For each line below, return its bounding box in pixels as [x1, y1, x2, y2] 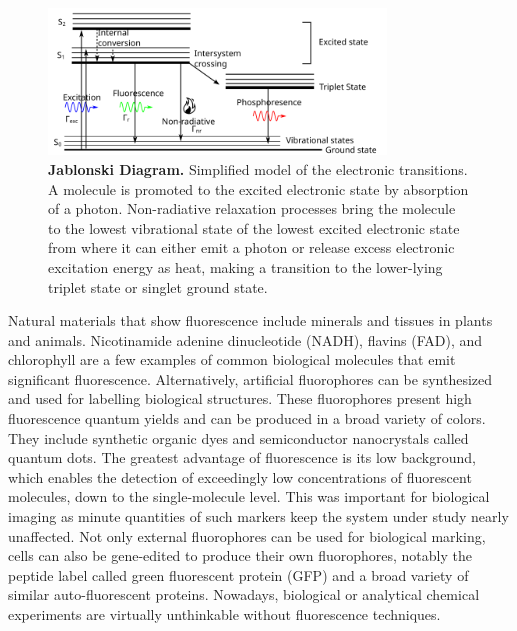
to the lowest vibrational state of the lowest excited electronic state [48, 217, 460, 238]
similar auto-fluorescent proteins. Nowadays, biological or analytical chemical [8, 584, 480, 605]
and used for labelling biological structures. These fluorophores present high [8, 388, 472, 409]
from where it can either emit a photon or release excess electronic [48, 237, 455, 258]
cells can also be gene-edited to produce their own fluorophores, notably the [8, 545, 472, 566]
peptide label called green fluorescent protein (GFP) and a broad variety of [8, 564, 469, 585]
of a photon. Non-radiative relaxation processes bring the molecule [48, 198, 456, 219]
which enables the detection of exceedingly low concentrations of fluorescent [8, 466, 472, 487]
